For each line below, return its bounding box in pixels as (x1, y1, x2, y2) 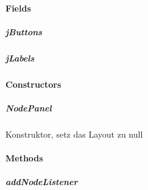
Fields (5, 1, 31, 14)
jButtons (5, 25, 43, 38)
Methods (5, 152, 43, 164)
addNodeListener (5, 175, 78, 188)
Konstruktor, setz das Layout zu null (5, 127, 143, 140)
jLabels (5, 51, 35, 64)
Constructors (5, 77, 62, 90)
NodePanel (5, 101, 52, 114)
